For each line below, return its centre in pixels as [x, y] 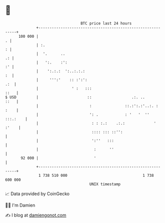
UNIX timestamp [105, 184]
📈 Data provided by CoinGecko [37, 194]
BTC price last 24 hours [106, 23]
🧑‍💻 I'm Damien [20, 205]
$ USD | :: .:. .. [75, 97]
